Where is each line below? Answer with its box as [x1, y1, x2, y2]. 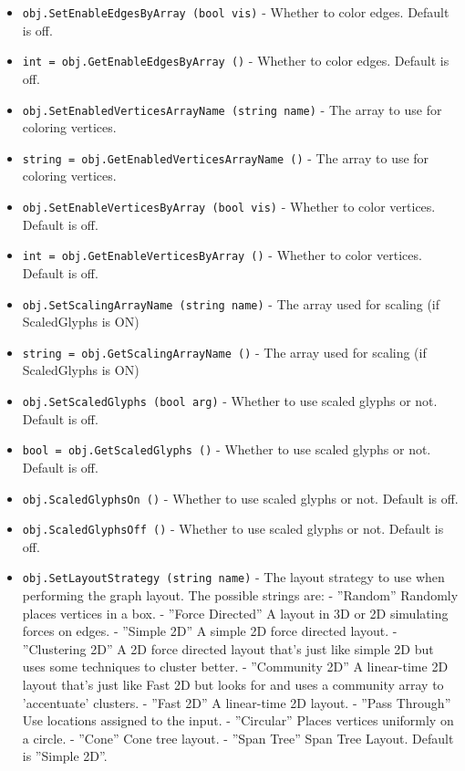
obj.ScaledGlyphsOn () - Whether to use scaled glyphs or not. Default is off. [22, 488, 459, 507]
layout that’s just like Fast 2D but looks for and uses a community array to [22, 675, 444, 694]
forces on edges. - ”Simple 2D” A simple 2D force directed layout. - [22, 621, 398, 641]
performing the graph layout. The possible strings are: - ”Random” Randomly [22, 586, 459, 605]
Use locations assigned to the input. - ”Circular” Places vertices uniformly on [22, 711, 454, 730]
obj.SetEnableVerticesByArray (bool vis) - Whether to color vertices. [22, 197, 436, 215]
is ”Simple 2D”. [22, 746, 108, 766]
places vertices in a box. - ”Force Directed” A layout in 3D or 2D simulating [22, 603, 449, 622]
